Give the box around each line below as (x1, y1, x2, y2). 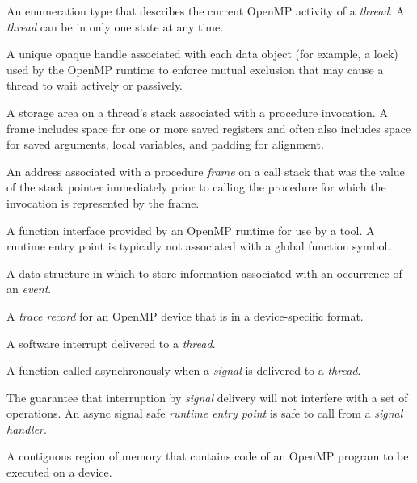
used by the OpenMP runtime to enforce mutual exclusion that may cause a (6, 61, 384, 78)
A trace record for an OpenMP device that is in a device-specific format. (6, 307, 364, 324)
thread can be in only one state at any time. (6, 18, 224, 35)
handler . (6, 420, 47, 437)
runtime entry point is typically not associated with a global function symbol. (6, 237, 391, 254)
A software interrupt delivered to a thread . (6, 334, 216, 351)
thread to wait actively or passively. (6, 77, 183, 94)
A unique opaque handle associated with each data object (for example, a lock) (6, 45, 398, 62)
